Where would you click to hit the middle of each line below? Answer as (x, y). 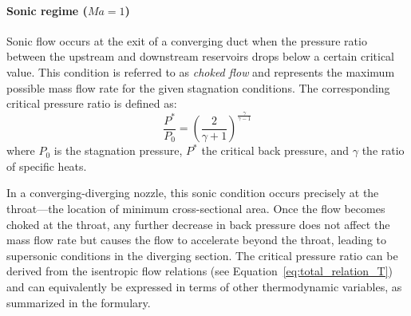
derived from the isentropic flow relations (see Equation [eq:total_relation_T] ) (200, 271)
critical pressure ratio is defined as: (92, 103)
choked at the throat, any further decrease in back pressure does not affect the (198, 224)
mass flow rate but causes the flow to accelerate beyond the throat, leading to (196, 240)
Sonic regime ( (47, 10)
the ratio (383, 150)
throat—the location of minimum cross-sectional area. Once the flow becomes (196, 209)
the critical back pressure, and (275, 150)
